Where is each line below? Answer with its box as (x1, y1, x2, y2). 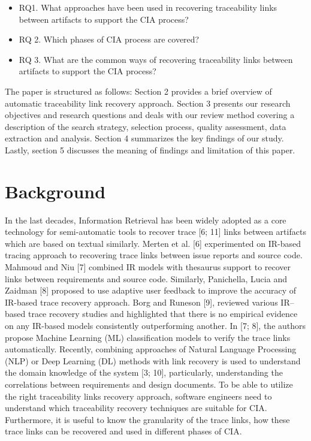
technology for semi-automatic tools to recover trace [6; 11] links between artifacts (5, 225, 306, 238)
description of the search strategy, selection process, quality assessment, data (5, 120, 286, 132)
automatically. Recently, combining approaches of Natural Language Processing (5, 343, 297, 355)
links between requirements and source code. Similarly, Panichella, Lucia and (5, 272, 287, 285)
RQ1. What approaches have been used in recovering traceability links (19, 1, 277, 13)
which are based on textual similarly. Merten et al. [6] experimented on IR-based (5, 237, 301, 249)
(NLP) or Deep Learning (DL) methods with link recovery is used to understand (5, 354, 301, 367)
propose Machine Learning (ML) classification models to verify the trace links (5, 331, 291, 343)
